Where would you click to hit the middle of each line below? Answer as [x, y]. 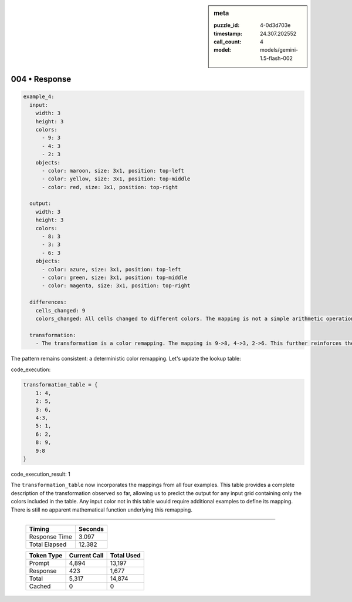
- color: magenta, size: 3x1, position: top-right [116, 286]
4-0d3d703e [275, 25]
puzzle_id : [227, 25]
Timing [39, 529]
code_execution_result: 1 [40, 474]
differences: [48, 302]
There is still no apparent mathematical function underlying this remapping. [102, 509]
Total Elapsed [48, 544]
